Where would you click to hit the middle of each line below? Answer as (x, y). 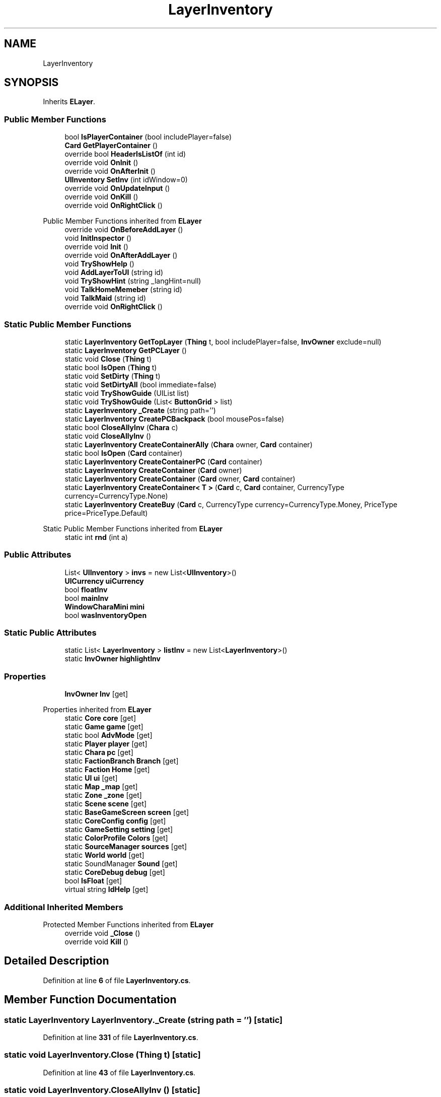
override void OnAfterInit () (110, 171)
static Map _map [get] (101, 787)
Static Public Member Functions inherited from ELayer (133, 528)
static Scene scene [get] (106, 804)
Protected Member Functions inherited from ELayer (128, 924)
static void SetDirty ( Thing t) (113, 376)
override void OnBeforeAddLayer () (124, 230)
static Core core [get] (100, 718)
